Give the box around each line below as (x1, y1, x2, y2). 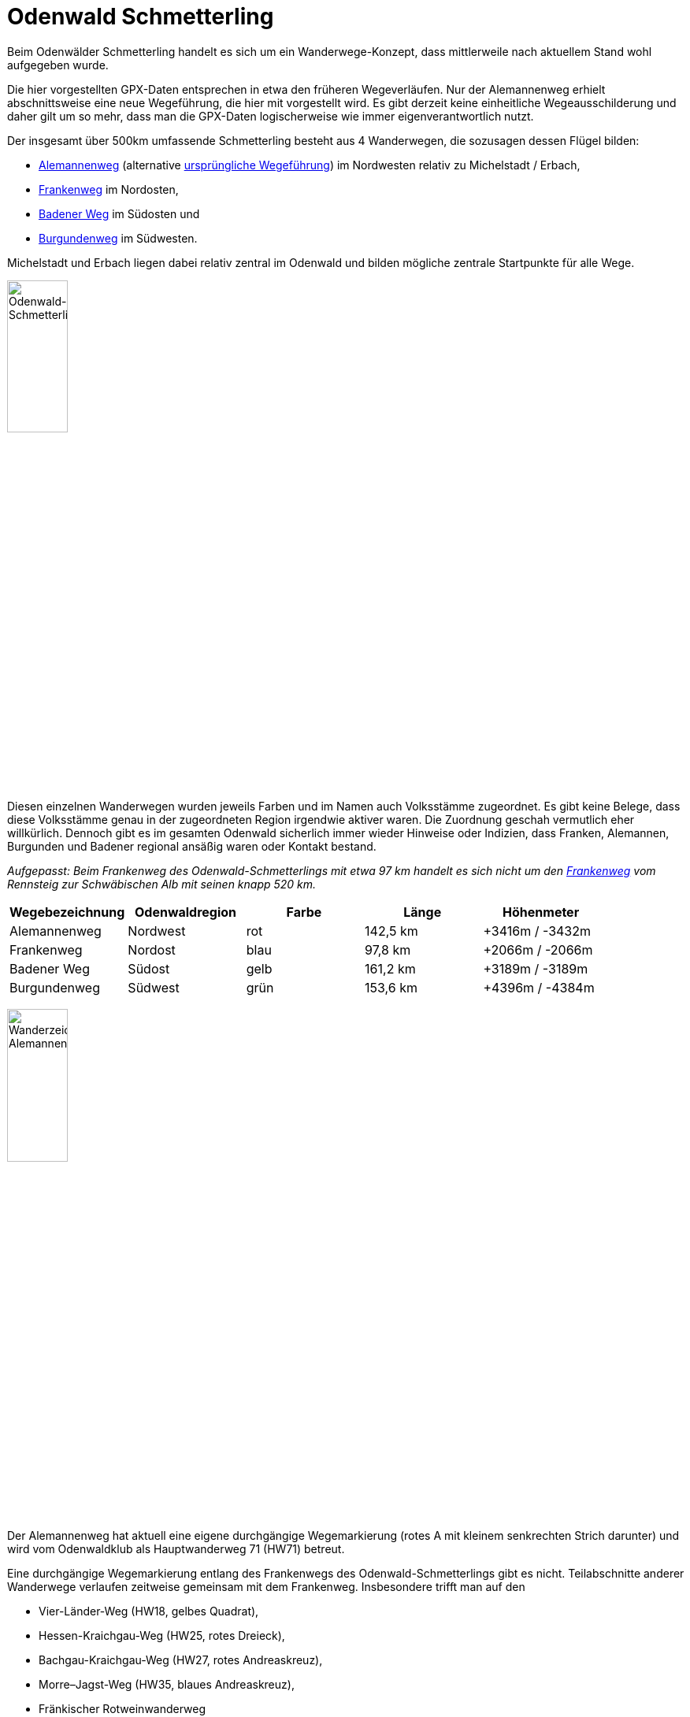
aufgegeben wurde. (7, 57, 109, 72)
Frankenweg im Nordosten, (39, 182, 179, 196)
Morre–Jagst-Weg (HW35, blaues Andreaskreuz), (39, 1677, 295, 1691)
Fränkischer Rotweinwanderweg (39, 1701, 206, 1715)
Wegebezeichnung (9, 904, 125, 921)
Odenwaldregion (135, 904, 237, 921)
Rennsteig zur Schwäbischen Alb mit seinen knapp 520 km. (7, 877, 317, 892)
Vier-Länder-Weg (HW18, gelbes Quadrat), (39, 1604, 259, 1618)
